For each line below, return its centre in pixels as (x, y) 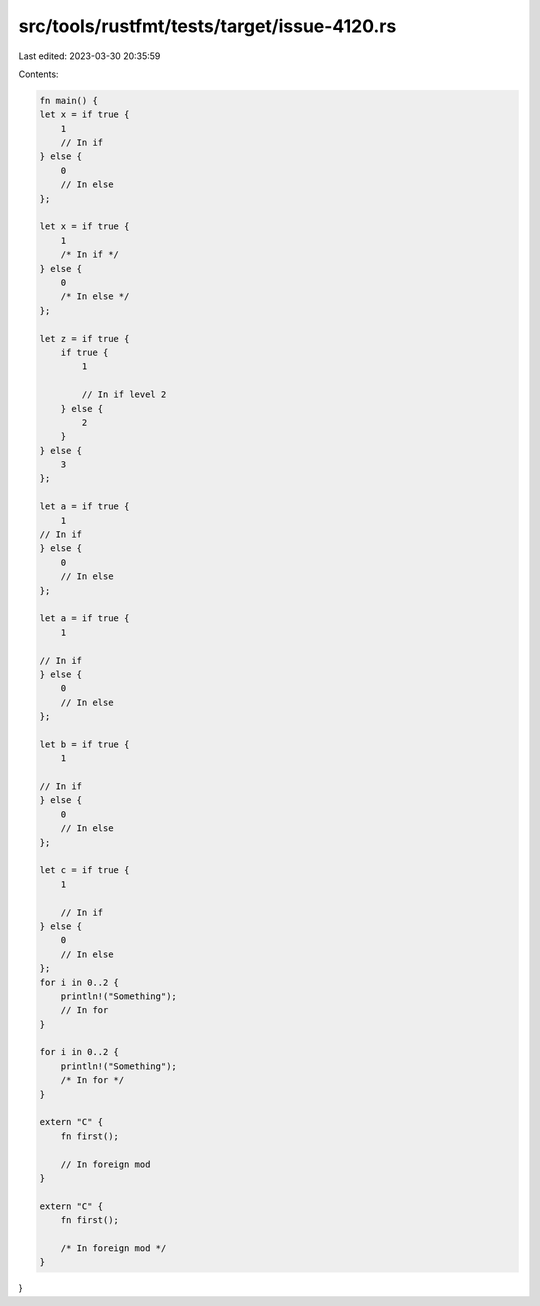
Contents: (38, 74)
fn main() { (69, 100)
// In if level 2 (124, 394)
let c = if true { (84, 870)
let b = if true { (84, 744)
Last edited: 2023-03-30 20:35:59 (89, 56)
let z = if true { (84, 338)
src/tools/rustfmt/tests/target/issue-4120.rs (207, 26)
